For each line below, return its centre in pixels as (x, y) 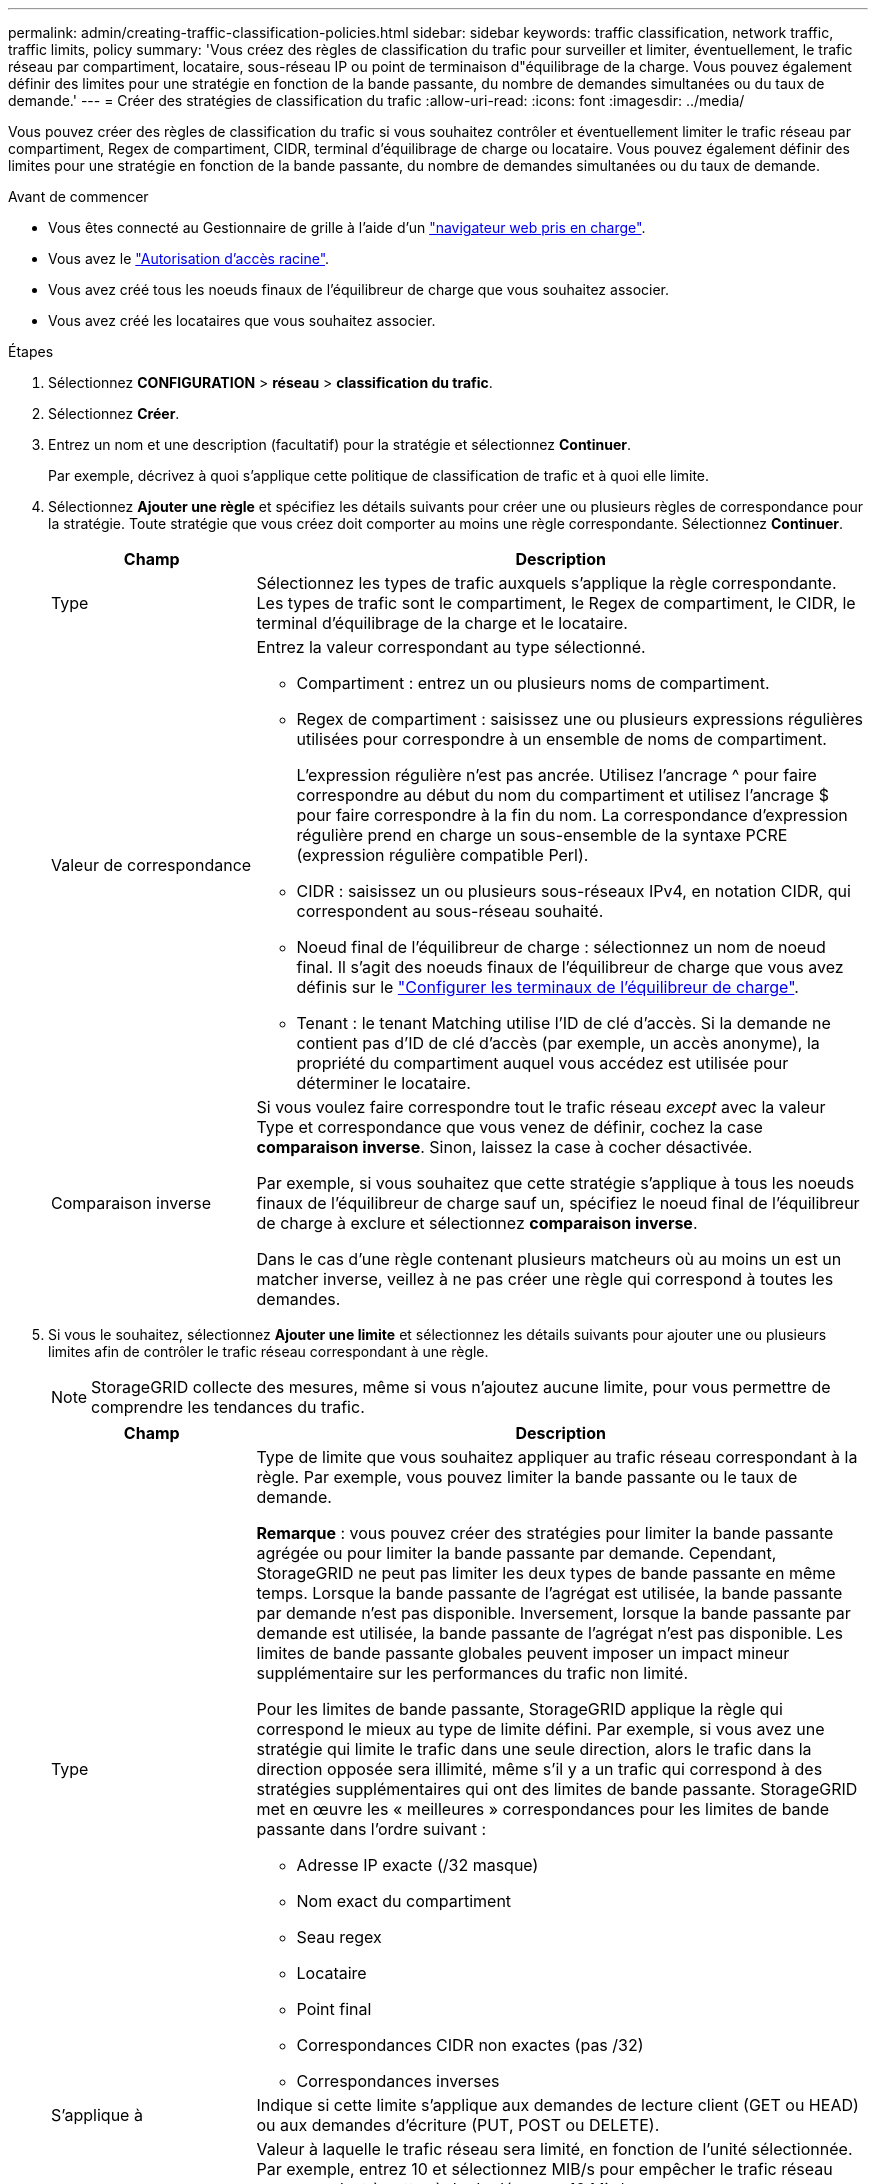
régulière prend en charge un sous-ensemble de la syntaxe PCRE (542, 835)
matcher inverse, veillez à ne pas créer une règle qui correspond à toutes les (545, 1279)
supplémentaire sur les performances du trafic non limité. (472, 1673)
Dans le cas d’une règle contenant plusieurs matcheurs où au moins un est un (549, 1259)
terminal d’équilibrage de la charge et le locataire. (442, 623)
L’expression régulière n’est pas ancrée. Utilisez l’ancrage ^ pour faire (556, 775)
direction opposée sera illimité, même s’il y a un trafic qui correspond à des (539, 1769)
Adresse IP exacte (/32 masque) (417, 1865)
